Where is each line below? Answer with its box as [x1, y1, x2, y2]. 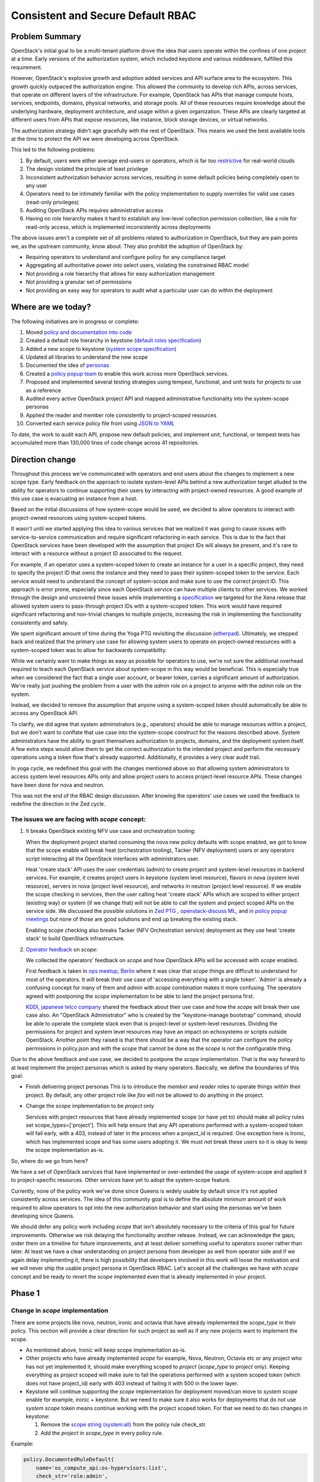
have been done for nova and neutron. [11, 781, 105, 788]
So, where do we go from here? [11, 1157, 88, 1164]
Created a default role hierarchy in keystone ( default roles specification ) [25, 337, 201, 344]
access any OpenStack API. [11, 710, 79, 717]
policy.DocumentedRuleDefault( [23, 1456, 115, 1463]
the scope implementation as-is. [25, 1146, 105, 1154]
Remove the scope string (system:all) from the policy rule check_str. [40, 1421, 207, 1428]
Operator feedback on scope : [25, 946, 98, 953]
